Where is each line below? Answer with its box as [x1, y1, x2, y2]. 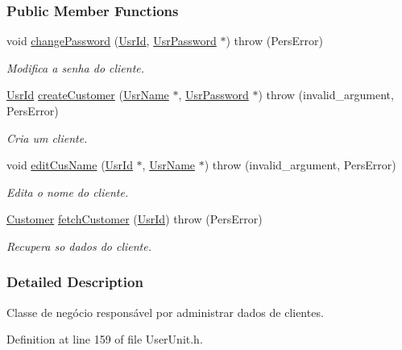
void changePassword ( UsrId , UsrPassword [6, 32, 217, 49]
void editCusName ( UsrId [6, 156, 133, 173]
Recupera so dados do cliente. [6, 237, 151, 254]
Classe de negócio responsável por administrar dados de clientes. [6, 303, 324, 320]
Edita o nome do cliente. [6, 183, 129, 200]
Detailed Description [6, 272, 143, 292]
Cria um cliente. [6, 129, 88, 146]
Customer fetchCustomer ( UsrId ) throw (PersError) [6, 210, 263, 227]
